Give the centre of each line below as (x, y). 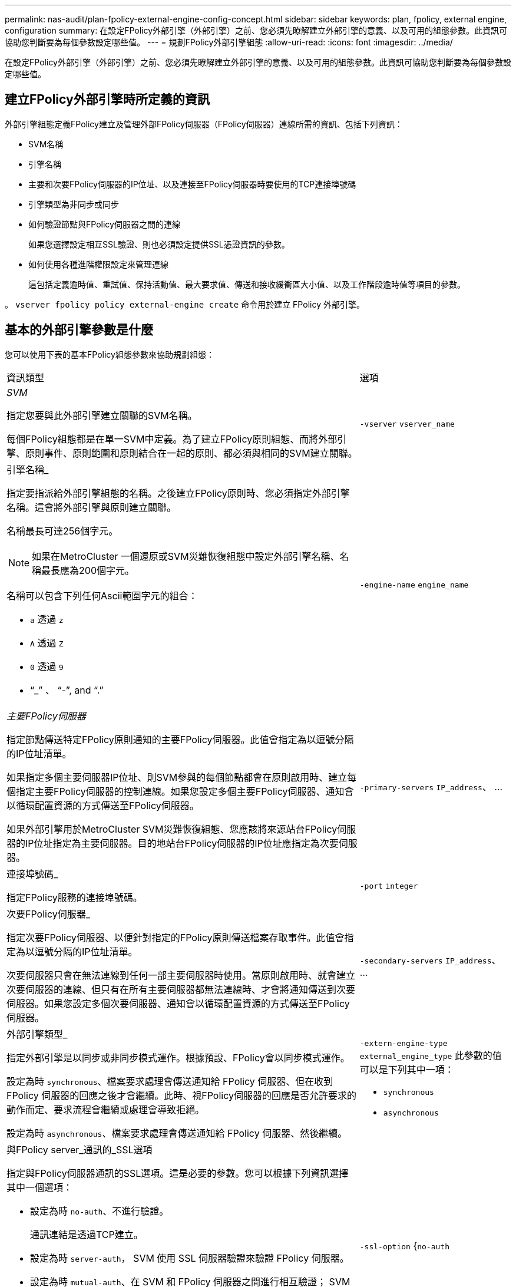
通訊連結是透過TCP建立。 (87, 1234)
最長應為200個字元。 (88, 570)
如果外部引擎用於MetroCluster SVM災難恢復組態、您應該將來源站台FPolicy (172, 829)
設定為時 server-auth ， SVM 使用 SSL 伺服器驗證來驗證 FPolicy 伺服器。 (190, 1258)
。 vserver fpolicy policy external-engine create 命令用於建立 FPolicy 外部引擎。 (185, 304)
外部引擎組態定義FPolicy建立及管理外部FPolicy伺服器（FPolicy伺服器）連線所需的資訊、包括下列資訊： (204, 124)
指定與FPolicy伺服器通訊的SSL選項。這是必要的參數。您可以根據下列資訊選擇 (178, 1173)
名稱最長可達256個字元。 (62, 531)
